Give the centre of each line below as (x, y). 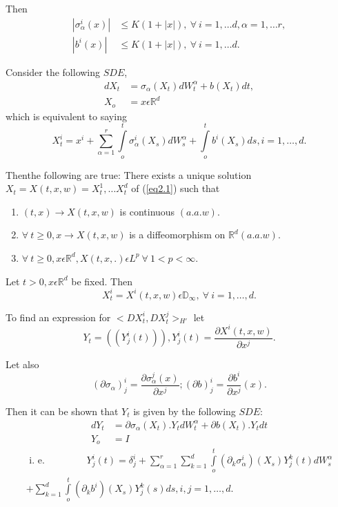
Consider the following (53, 71)
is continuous (147, 211)
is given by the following (185, 411)
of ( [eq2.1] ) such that (176, 188)
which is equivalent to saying (66, 116)
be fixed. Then (102, 281)
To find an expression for (58, 317)
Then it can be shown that (62, 411)
